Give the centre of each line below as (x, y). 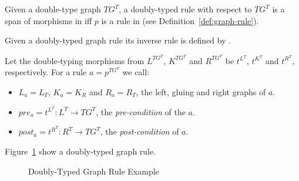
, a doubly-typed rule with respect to (185, 9)
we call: (136, 72)
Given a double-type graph (53, 9)
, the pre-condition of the (141, 111)
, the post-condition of (140, 131)
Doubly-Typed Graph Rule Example (94, 171)
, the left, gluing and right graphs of (201, 92)
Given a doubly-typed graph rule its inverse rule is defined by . (118, 40)
